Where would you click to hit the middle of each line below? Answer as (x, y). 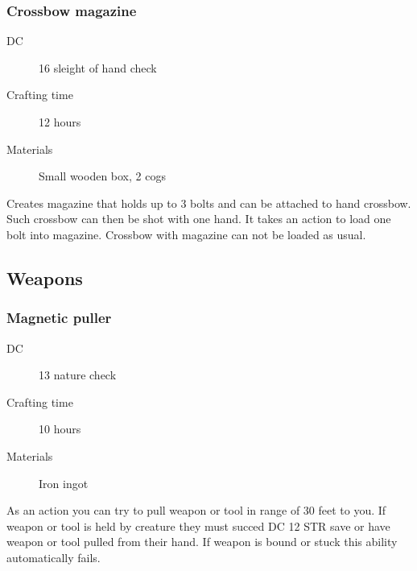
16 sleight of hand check (98, 67)
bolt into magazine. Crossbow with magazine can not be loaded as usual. (186, 234)
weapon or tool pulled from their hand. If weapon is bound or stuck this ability (202, 542)
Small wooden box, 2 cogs (102, 176)
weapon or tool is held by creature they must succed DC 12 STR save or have (198, 525)
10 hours (60, 429)
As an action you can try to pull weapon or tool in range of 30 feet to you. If (196, 510)
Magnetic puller (59, 318)
